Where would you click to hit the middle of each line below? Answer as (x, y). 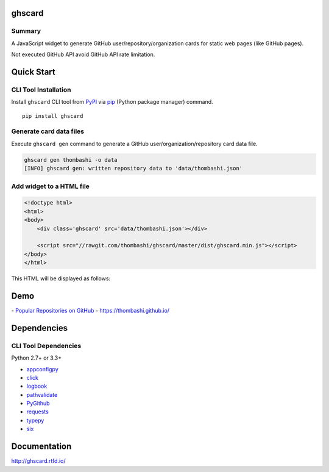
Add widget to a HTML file (50, 186)
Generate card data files (48, 131)
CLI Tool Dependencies (46, 346)
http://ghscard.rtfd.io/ (38, 461)
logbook (37, 386)
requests (37, 412)
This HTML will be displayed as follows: (61, 278)
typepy (35, 420)
